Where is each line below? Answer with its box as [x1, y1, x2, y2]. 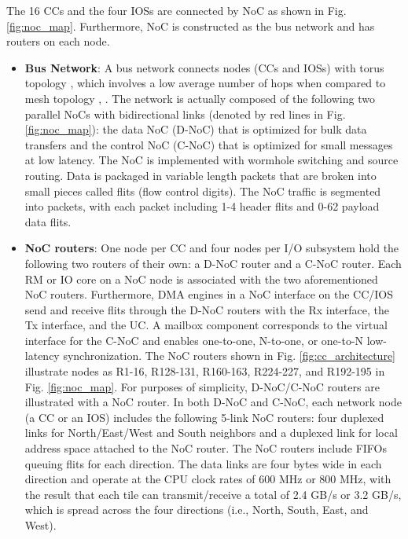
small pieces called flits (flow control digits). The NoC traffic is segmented [24, 182, 381, 199]
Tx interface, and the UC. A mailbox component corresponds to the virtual [24, 317, 388, 333]
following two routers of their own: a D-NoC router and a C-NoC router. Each [24, 255, 402, 271]
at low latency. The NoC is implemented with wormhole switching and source [24, 152, 399, 168]
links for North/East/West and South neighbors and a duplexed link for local [24, 424, 398, 441]
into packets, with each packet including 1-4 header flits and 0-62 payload [24, 198, 380, 214]
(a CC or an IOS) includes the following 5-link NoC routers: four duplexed [24, 409, 384, 425]
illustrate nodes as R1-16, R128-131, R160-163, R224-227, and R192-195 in [24, 363, 385, 379]
